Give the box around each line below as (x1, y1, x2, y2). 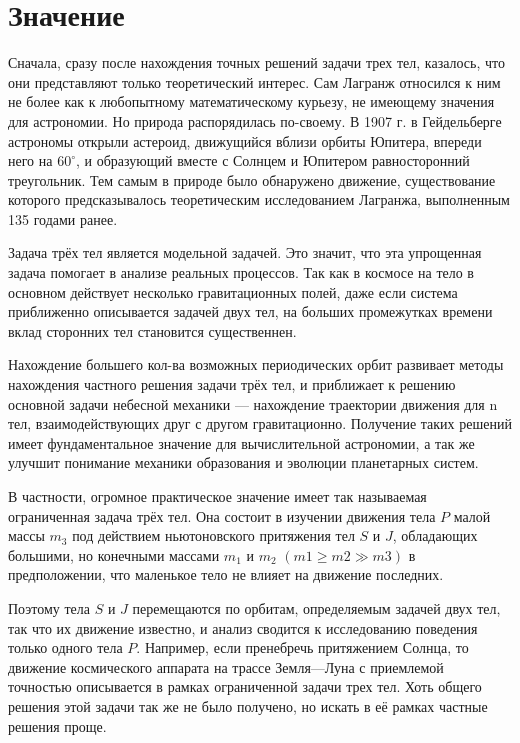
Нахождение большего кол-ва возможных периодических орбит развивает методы (8, 354, 504, 375)
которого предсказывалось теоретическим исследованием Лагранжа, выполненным (8, 189, 510, 210)
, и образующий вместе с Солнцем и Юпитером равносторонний (75, 150, 470, 171)
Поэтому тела (8, 597, 91, 618)
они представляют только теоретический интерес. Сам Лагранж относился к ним (8, 71, 501, 92)
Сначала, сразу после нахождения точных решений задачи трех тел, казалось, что (8, 52, 505, 73)
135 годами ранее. (8, 208, 118, 229)
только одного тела (8, 637, 123, 658)
